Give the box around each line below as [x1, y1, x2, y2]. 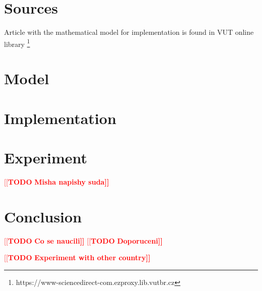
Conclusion [4, 206, 82, 226]
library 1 [4, 37, 30, 49]
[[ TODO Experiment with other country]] [4, 252, 151, 263]
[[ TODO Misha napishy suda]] [4, 176, 109, 187]
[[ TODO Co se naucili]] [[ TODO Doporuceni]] [4, 235, 163, 246]
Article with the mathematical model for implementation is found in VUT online [4, 27, 254, 37]
